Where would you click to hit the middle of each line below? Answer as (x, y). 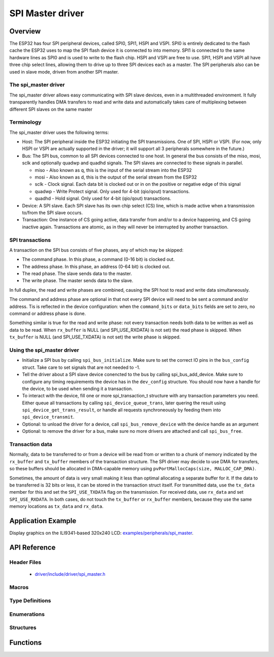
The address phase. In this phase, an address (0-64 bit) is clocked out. (96, 266)
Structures (23, 628)
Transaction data (31, 444)
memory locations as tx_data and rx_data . (56, 506)
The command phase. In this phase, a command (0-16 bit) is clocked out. (98, 259)
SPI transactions (30, 240)
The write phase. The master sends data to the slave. (78, 281)
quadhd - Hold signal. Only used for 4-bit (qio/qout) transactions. (103, 198)
